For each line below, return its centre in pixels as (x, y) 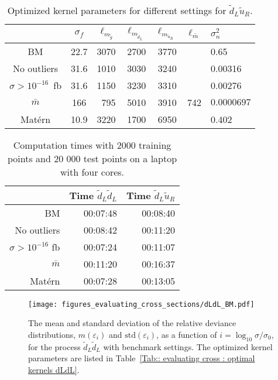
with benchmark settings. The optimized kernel (188, 346)
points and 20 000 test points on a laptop (92, 158)
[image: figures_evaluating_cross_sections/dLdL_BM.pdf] (141, 304)
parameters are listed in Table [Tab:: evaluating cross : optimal (142, 358)
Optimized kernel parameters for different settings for (117, 10)
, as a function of (187, 334)
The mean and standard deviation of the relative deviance (132, 323)
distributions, (52, 334)
